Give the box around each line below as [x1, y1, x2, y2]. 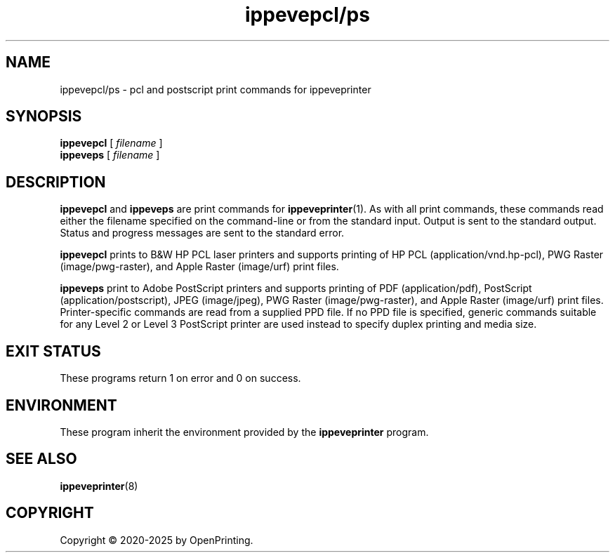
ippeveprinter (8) [60, 479, 138, 492]
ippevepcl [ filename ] [60, 137, 163, 150]
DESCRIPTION [6, 173, 106, 191]
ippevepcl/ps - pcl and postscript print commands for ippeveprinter [60, 83, 371, 95]
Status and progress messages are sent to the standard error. [60, 227, 345, 239]
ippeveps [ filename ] [60, 149, 160, 161]
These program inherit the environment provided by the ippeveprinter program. [60, 425, 429, 438]
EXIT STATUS [6, 342, 101, 360]
